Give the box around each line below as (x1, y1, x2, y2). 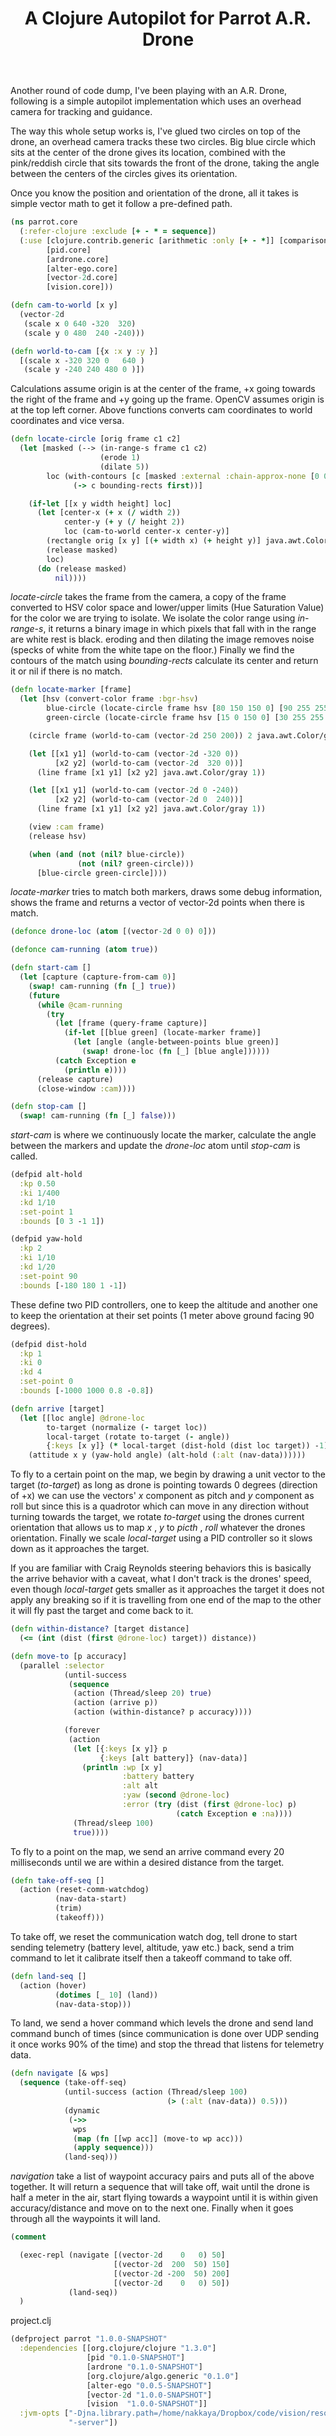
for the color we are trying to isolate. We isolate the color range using (10, 612, 296, 624)
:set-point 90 (19, 1271, 78, 1281)
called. (10, 1150, 38, 1162)
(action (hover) (19, 1980, 87, 1991)
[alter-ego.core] (46, 263, 118, 274)
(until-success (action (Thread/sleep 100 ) (63, 2087, 248, 2097)
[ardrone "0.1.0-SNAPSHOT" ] (86, 2362, 203, 2372)
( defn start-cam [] (10, 963, 92, 973)
